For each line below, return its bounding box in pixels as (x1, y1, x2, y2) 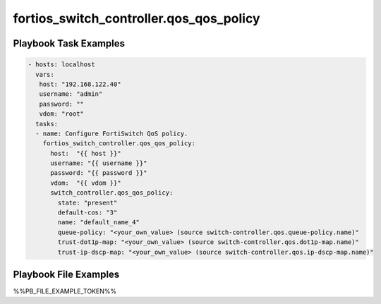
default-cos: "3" (57, 209, 118, 217)
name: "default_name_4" (57, 219, 140, 226)
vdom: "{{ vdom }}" (50, 178, 121, 187)
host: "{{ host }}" (50, 149, 121, 157)
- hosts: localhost (28, 61, 95, 68)
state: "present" (57, 198, 118, 207)
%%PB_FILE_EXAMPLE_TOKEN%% (13, 287, 116, 296)
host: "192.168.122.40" (39, 80, 121, 88)
